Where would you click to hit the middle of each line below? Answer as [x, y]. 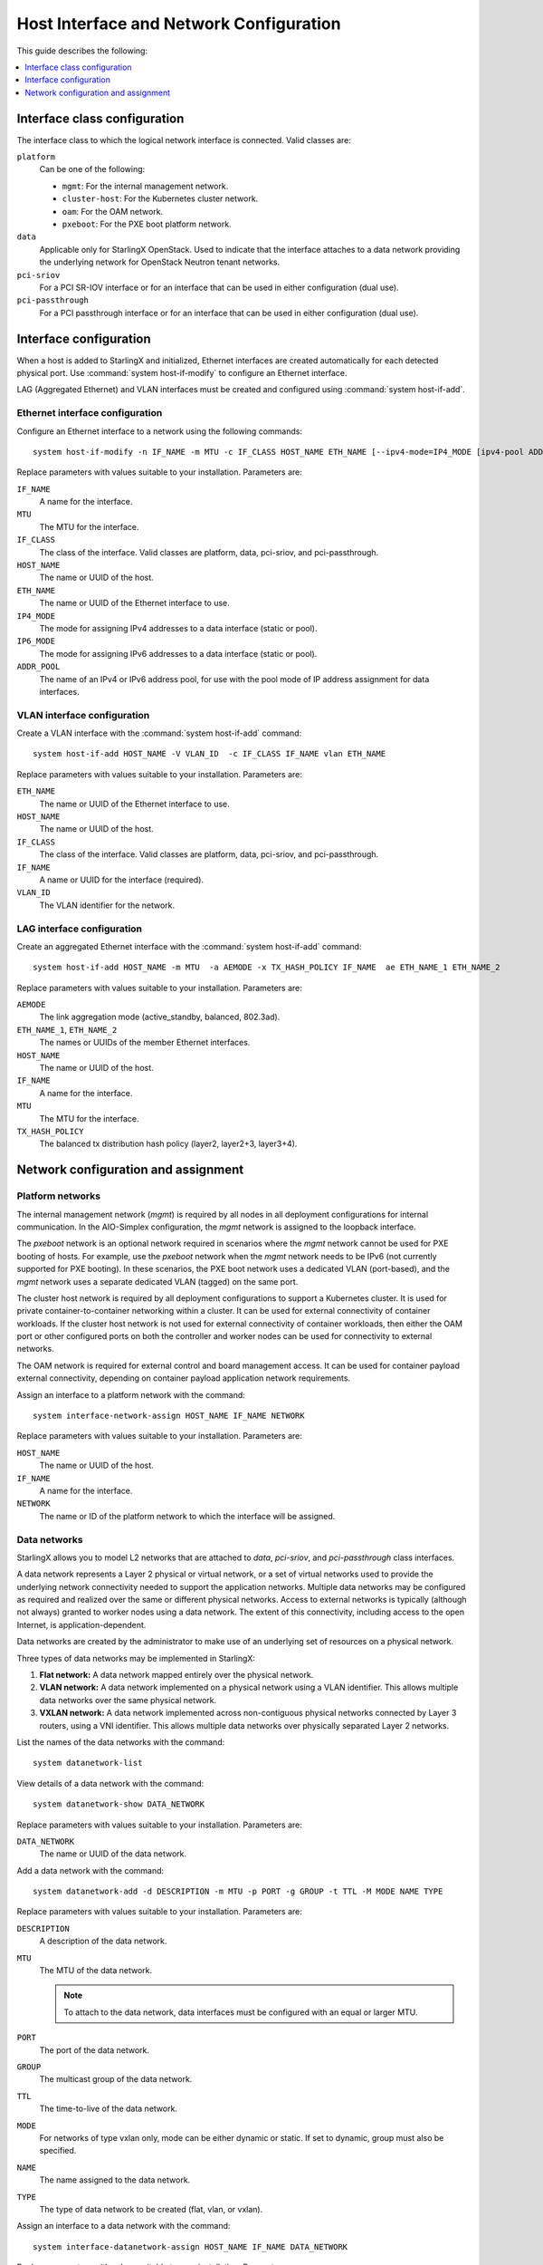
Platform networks [59, 1196]
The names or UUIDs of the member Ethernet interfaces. [145, 1043]
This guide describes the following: [82, 51]
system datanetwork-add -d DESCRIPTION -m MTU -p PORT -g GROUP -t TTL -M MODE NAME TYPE [238, 1892]
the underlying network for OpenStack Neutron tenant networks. [160, 262]
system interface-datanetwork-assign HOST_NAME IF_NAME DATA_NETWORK [191, 2246]
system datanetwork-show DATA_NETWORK [119, 1804]
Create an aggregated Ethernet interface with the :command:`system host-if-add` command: [189, 946]
